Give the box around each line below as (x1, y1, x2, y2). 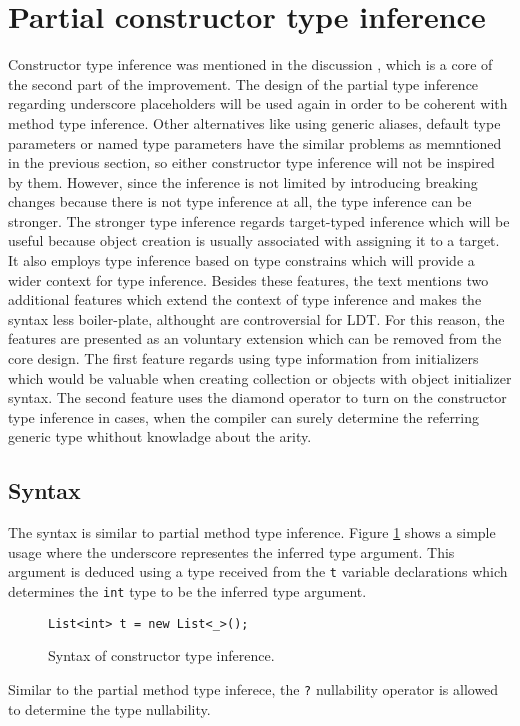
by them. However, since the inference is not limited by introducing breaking (8, 171, 478, 192)
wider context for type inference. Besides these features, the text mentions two (8, 269, 489, 290)
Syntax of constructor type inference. (48, 645, 275, 666)
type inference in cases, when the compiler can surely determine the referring (8, 406, 480, 427)
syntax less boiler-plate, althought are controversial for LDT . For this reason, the (8, 308, 505, 329)
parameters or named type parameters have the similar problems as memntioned (8, 132, 502, 153)
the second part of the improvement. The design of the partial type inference (8, 73, 479, 94)
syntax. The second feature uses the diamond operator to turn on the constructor (8, 387, 507, 408)
